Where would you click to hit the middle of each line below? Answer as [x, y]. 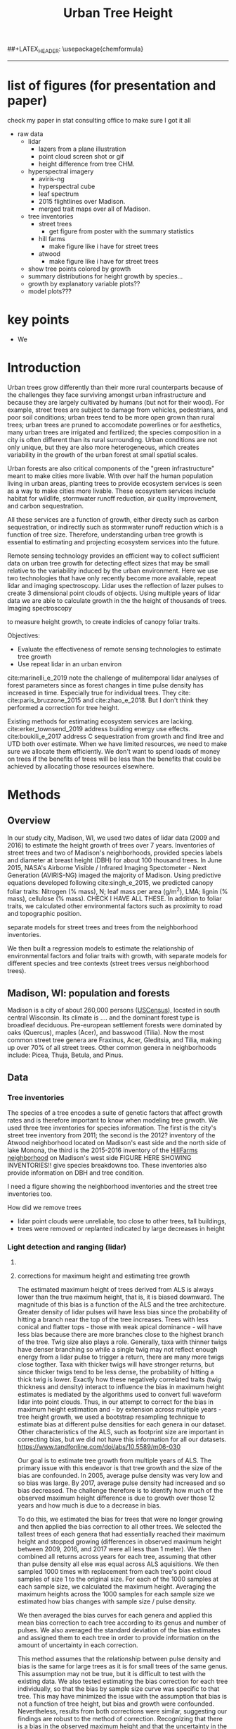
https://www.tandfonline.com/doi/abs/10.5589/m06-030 [99, 1447]
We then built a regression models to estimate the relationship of [101, 948]
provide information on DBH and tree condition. [76, 1173]
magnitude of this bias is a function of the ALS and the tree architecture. [122, 1305]
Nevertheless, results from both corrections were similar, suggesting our [122, 1711]
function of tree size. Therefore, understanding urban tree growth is [105, 534]
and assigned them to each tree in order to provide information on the [118, 1638]
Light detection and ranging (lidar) [67, 1247]
